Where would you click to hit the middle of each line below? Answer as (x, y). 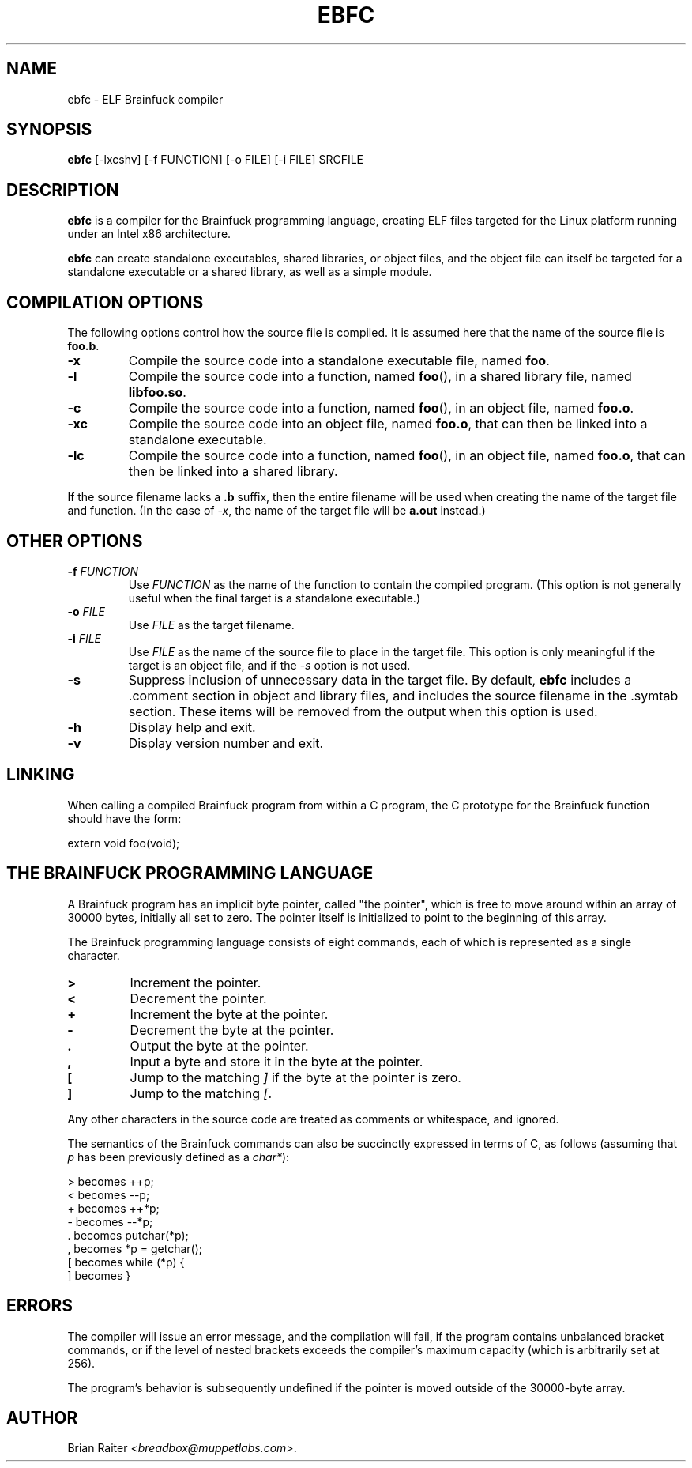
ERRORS (40, 1306)
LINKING (41, 775)
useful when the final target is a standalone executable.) (274, 598)
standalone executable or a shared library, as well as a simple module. (250, 272)
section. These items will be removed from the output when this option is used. (363, 711)
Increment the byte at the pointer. (229, 1014)
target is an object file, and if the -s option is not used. (269, 665)
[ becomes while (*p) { (126, 1262)
